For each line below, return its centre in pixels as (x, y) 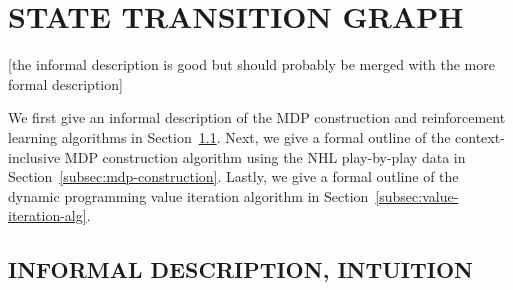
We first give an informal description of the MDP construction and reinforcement (257, 117)
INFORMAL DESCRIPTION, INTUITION (241, 269)
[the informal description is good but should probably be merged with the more (251, 64)
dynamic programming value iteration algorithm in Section (188, 195)
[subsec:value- (417, 195)
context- (480, 136)
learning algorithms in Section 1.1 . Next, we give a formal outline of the (229, 136)
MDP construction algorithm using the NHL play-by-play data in (265, 156)
